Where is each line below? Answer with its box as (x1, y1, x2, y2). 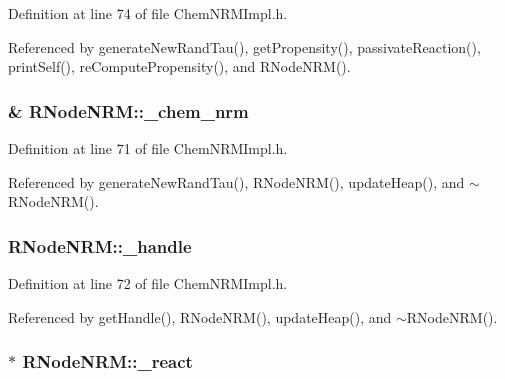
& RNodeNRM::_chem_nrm (8, 98, 249, 123)
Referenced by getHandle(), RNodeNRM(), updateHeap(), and (8, 306, 392, 327)
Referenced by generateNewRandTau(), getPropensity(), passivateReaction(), (8, 36, 481, 57)
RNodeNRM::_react (22, 349, 193, 374)
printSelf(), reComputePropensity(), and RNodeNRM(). (8, 56, 351, 77)
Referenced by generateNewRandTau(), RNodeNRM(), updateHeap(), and (8, 171, 465, 192)
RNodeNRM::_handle (8, 233, 192, 258)
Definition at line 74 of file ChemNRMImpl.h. (8, 3, 288, 23)
